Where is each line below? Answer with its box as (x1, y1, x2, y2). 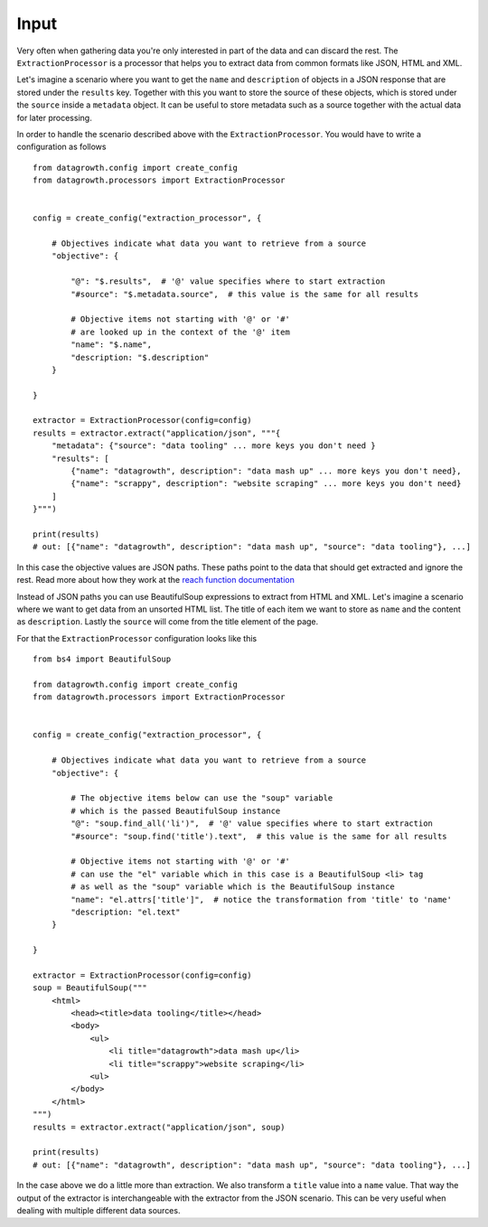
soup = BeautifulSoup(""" (33, 983, 148, 993)
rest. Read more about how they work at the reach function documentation (16, 575, 296, 585)
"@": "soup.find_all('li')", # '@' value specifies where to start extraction (70, 819, 434, 829)
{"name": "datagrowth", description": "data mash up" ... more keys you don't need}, (70, 466, 462, 476)
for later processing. (16, 112, 92, 123)
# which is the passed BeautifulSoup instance (70, 805, 281, 816)
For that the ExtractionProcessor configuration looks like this (16, 632, 258, 643)
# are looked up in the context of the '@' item (70, 326, 291, 337)
